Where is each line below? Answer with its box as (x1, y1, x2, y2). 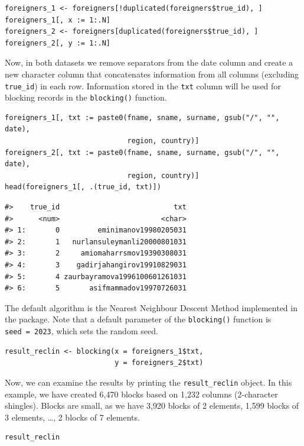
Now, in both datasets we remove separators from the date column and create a (5, 56, 293, 69)
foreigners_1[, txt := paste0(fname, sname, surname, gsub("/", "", (5, 113, 280, 122)
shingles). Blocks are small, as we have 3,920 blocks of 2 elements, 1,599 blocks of (5, 399, 299, 412)
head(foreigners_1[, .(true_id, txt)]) (5, 183, 161, 192)
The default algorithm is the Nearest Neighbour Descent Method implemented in (5, 301, 298, 314)
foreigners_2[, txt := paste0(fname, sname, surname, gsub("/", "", (5, 148, 280, 157)
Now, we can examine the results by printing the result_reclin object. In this (5, 376, 292, 388)
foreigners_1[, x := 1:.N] (5, 15, 110, 24)
